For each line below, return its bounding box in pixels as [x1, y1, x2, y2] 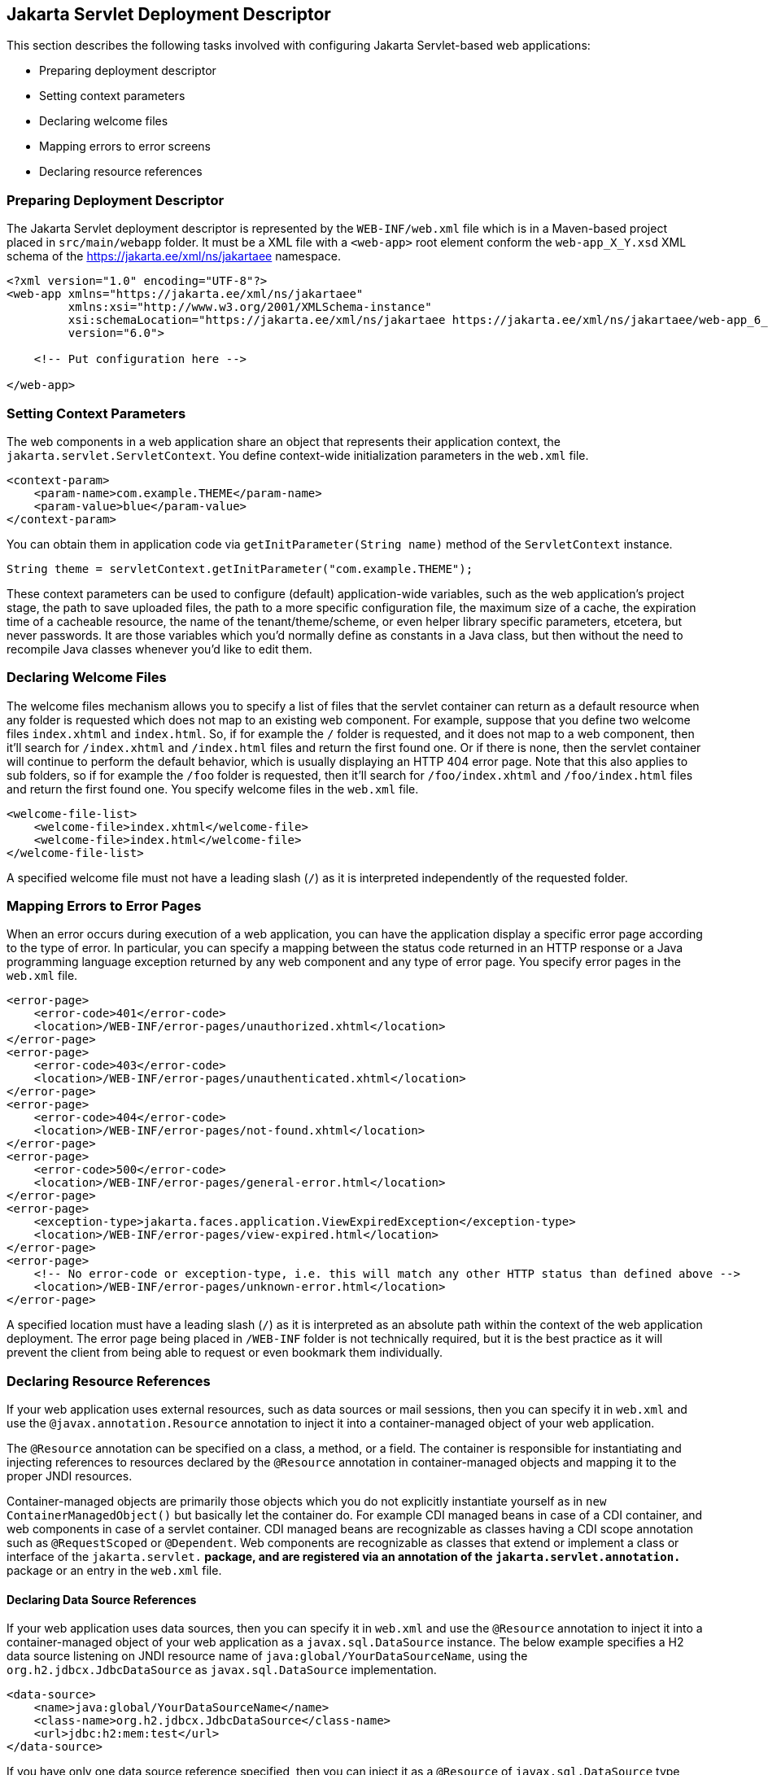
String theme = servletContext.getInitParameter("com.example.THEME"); [7, 562, 473, 575]
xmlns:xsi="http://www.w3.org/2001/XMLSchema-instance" [68, 300, 432, 314]
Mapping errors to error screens [39, 139, 211, 154]
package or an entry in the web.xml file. [7, 1563, 222, 1578]
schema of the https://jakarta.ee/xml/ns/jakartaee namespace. [7, 249, 341, 264]
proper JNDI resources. [7, 1469, 133, 1484]
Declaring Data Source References [7, 1592, 197, 1607]
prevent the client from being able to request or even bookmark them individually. [7, 1345, 443, 1360]
